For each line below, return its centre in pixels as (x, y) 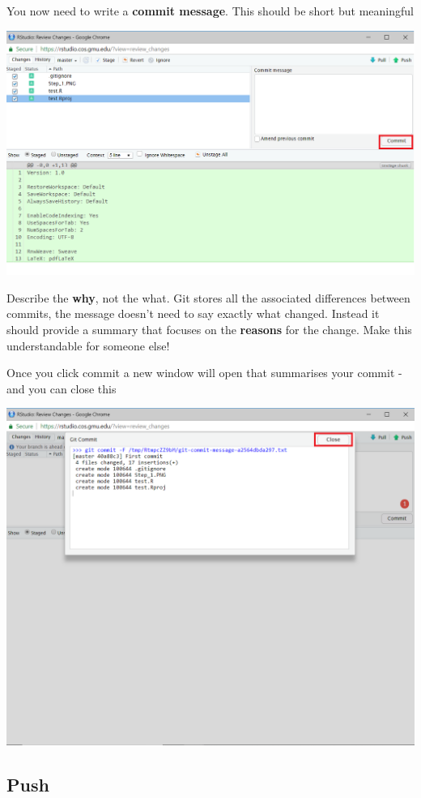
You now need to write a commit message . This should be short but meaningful (210, 11)
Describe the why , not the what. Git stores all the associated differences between (208, 297)
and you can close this (62, 388)
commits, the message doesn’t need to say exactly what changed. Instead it (193, 313)
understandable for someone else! (88, 345)
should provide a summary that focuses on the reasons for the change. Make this (209, 330)
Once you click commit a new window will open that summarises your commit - (204, 373)
